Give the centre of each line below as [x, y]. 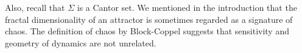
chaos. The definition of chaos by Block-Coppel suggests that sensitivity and [147, 31]
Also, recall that [35, 7]
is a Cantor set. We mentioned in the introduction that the [187, 7]
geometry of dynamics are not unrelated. [81, 42]
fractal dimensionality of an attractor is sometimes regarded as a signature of [149, 19]
